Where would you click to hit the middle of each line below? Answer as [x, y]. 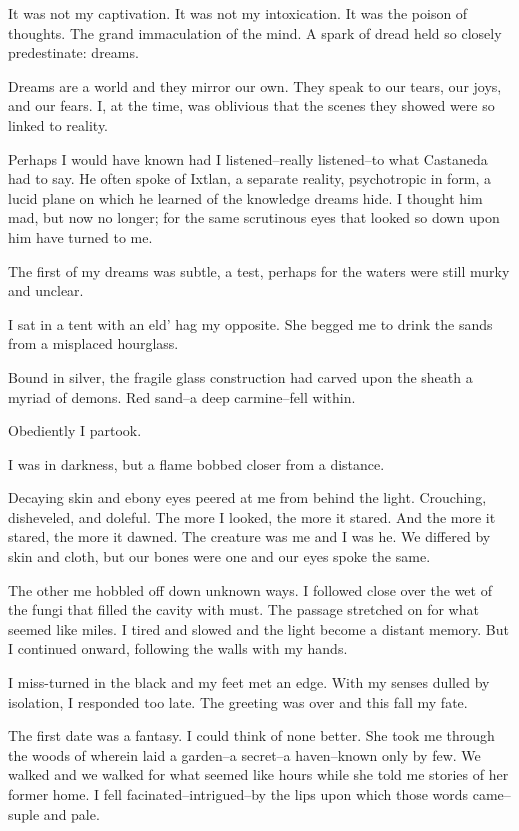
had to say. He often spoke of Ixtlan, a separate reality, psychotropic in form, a [250, 178]
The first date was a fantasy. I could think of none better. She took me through [251, 735]
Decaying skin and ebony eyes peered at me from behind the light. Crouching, [247, 497]
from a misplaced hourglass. [93, 343]
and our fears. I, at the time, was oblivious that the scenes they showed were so [251, 105]
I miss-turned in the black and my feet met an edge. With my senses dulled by [249, 682]
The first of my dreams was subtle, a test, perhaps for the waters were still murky [259, 270]
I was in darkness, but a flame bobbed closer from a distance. [196, 463]
